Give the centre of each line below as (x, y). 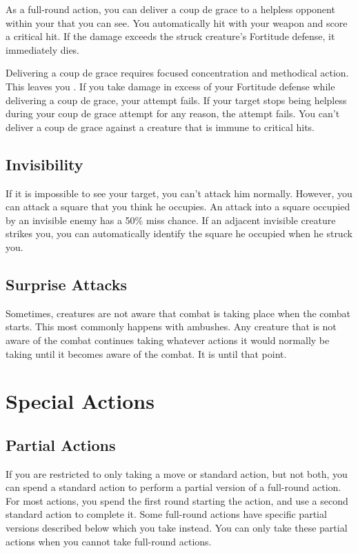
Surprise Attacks (66, 284)
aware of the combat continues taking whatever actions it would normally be (168, 340)
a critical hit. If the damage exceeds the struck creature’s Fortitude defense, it (170, 36)
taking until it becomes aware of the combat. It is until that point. (146, 353)
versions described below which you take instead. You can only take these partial (177, 528)
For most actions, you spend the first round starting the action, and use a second (177, 500)
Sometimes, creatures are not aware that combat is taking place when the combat (178, 313)
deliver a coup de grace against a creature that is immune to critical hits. (160, 127)
